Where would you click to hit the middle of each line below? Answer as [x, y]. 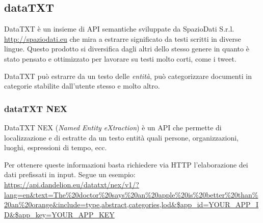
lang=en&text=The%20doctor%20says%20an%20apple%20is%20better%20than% [131, 194]
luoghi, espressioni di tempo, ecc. [56, 147]
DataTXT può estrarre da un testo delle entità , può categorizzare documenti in [128, 76]
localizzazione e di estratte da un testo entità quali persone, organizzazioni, [121, 137]
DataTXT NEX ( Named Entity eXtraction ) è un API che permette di [113, 127]
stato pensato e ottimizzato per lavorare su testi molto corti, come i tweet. [120, 58]
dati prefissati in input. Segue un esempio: [70, 174]
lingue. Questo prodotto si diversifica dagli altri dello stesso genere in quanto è [127, 49]
